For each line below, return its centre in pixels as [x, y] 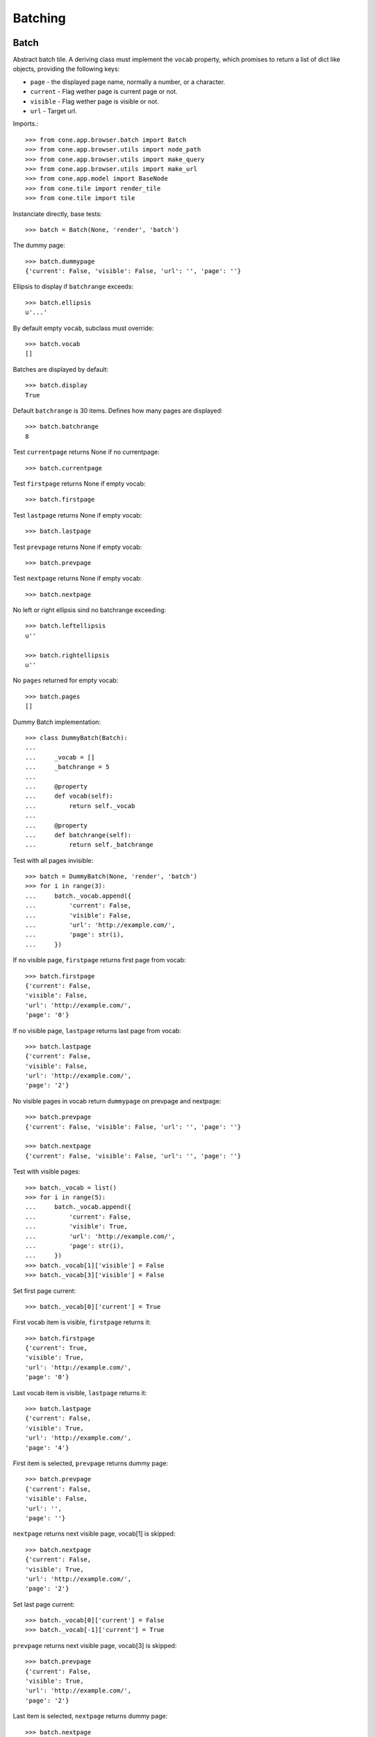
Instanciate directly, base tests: [57, 214]
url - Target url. [53, 111]
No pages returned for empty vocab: [66, 680]
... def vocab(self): [69, 796]
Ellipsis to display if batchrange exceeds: [73, 287]
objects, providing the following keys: [66, 69]
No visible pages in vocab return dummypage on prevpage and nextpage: [117, 1101]
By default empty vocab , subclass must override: [83, 328]
